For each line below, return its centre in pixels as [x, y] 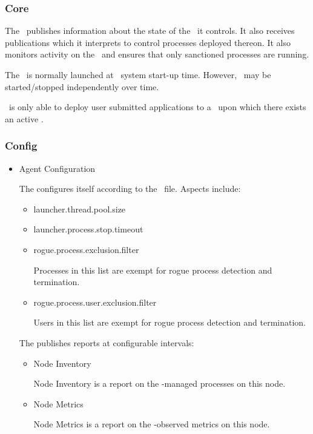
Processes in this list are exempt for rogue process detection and [153, 270]
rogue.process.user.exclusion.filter [95, 302]
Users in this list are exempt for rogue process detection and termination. [170, 322]
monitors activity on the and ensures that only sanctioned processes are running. [157, 54]
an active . [24, 118]
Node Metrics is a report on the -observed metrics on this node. [152, 424]
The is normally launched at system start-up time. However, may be [138, 74]
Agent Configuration [57, 168]
